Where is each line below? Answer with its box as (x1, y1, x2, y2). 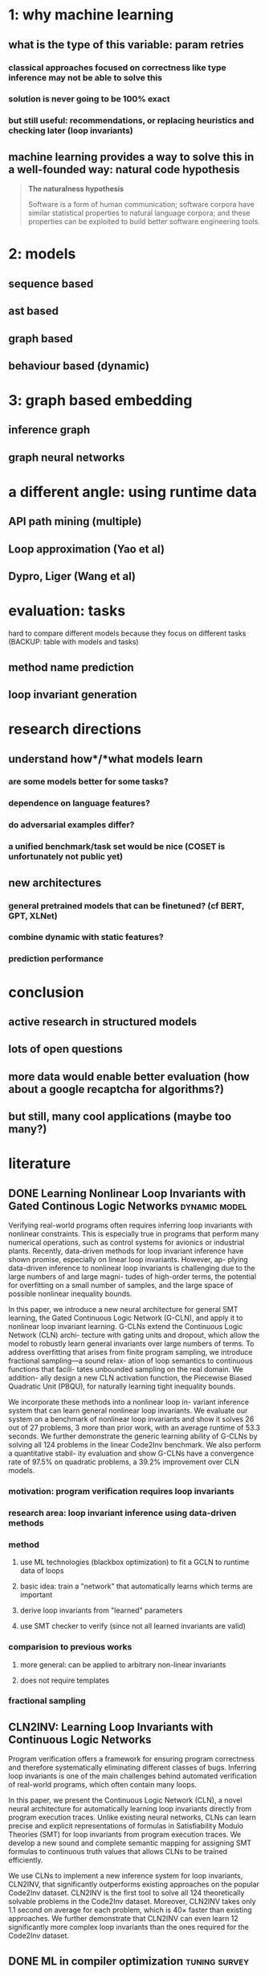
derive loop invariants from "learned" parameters (19, 1605, 183, 1616)
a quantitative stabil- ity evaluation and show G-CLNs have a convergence (8, 1448, 255, 1459)
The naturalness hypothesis (27, 184, 124, 194)
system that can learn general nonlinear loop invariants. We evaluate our (8, 1406, 248, 1415)
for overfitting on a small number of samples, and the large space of (8, 1281, 234, 1290)
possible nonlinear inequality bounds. (8, 1289, 132, 1298)
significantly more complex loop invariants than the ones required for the (8, 1923, 249, 1932)
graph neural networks (8, 450, 125, 464)
